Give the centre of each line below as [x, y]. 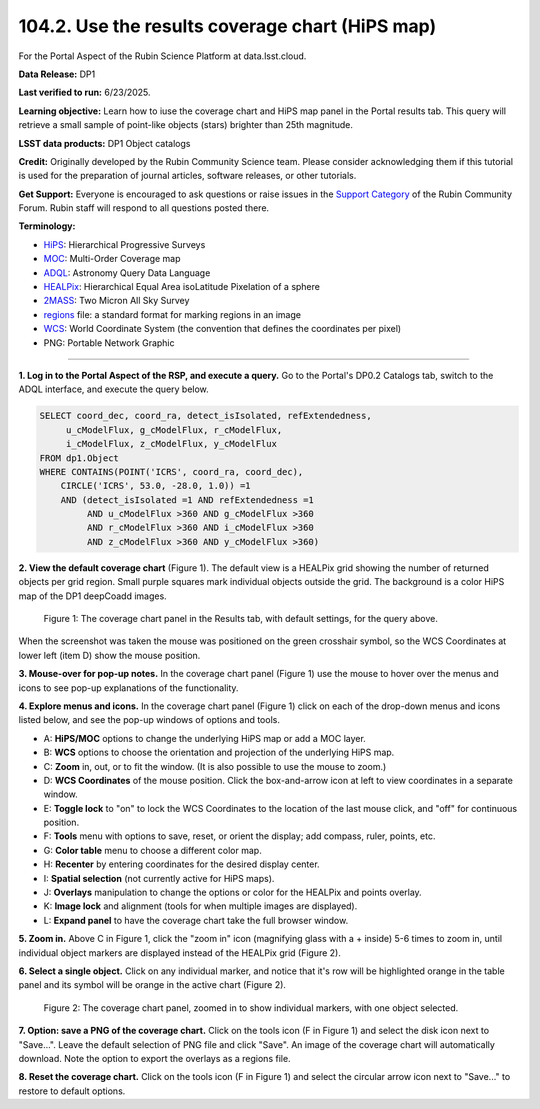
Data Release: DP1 [57, 74]
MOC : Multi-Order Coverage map [112, 259]
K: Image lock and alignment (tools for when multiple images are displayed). [200, 906]
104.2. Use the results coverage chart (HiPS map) [227, 26]
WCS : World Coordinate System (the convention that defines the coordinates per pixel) [222, 329]
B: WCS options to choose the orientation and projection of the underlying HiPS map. [219, 752]
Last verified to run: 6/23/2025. [84, 92]
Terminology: [47, 226]
